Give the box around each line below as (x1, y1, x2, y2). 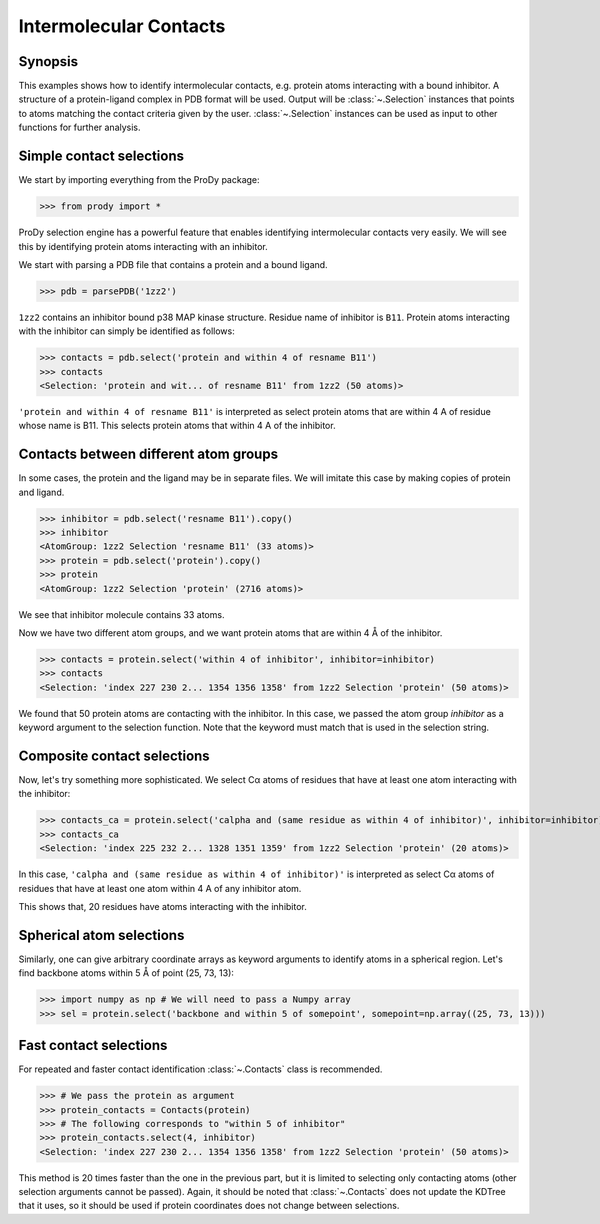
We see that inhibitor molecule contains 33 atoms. (18, 608, 225, 620)
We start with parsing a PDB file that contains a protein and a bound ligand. (18, 258, 329, 270)
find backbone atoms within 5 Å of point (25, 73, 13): (18, 967, 235, 979)
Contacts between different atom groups (18, 446, 279, 463)
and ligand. (18, 486, 65, 498)
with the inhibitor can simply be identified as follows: (18, 325, 235, 337)
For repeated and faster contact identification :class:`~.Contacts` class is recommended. (18, 1063, 383, 1075)
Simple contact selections (18, 148, 185, 165)
